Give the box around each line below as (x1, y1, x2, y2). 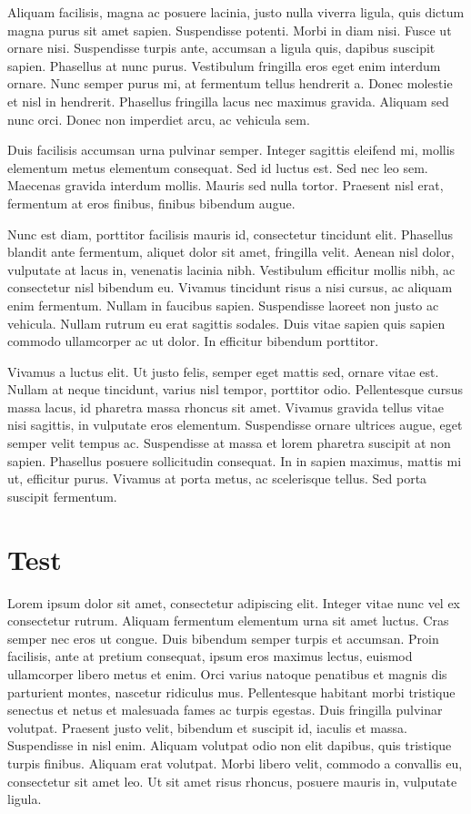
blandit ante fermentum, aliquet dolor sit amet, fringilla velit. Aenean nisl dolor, (7, 242, 455, 261)
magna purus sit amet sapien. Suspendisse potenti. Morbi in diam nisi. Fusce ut (7, 20, 452, 39)
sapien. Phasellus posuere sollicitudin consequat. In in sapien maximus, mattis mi (7, 451, 462, 470)
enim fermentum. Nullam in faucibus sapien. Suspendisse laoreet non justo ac (7, 295, 439, 314)
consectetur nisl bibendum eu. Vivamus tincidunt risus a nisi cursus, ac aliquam (7, 278, 453, 297)
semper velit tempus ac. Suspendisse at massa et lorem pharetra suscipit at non (7, 433, 451, 453)
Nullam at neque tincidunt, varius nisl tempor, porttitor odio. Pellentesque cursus (7, 380, 463, 399)
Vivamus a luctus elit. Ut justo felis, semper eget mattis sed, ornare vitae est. (7, 361, 439, 381)
